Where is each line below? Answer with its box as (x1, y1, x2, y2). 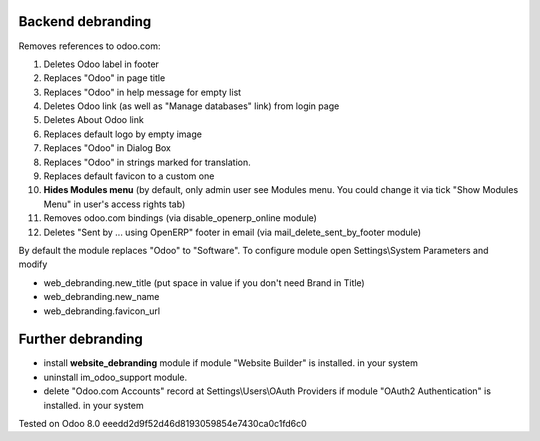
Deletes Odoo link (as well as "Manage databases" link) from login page (43, 100, 340, 112)
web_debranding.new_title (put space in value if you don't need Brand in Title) (43, 276, 365, 289)
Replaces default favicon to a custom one (43, 170, 215, 182)
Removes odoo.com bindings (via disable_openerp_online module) (43, 212, 317, 224)
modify (18, 258, 48, 270)
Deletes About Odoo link (43, 114, 144, 126)
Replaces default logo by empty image (43, 128, 202, 140)
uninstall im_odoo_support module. (43, 371, 188, 383)
